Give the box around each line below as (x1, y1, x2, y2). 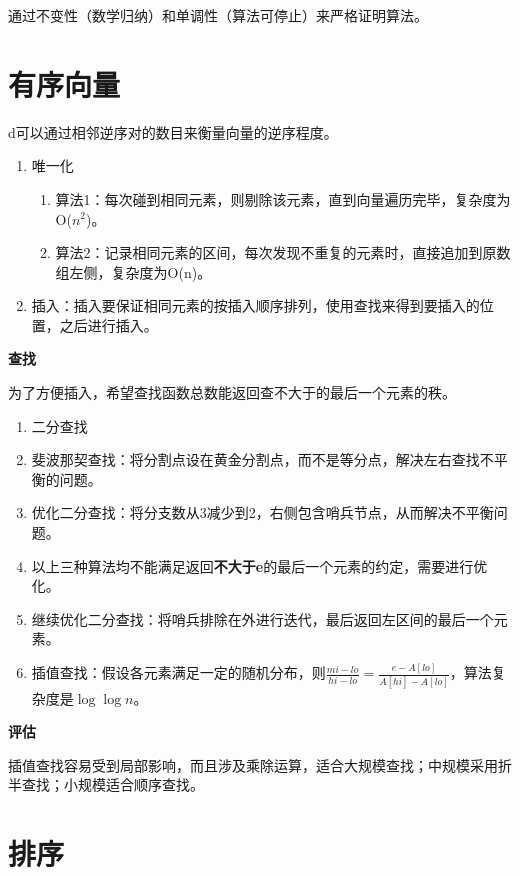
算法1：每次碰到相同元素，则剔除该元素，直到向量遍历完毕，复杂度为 (55, 188, 511, 209)
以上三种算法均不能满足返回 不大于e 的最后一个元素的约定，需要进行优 (31, 555, 488, 576)
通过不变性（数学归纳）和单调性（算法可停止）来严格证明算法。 (8, 5, 428, 25)
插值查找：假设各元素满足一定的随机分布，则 (31, 662, 326, 683)
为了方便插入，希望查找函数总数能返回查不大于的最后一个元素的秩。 (8, 382, 456, 403)
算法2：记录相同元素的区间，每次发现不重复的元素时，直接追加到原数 (55, 242, 511, 263)
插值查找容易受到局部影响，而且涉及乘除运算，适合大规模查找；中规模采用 (8, 754, 498, 775)
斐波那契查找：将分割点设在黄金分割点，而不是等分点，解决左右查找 (31, 449, 480, 470)
